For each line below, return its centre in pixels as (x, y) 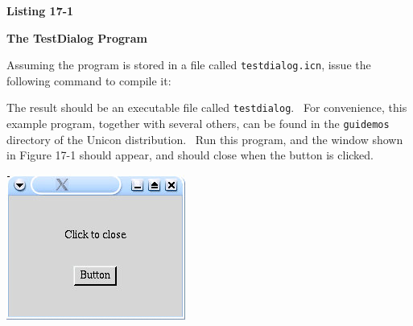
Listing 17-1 (40, 10)
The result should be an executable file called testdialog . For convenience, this (207, 107)
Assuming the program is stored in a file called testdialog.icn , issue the (189, 65)
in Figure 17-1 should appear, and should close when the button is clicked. (190, 155)
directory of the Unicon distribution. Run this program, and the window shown (205, 139)
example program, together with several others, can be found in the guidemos (198, 124)
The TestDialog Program (77, 37)
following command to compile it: (89, 80)
